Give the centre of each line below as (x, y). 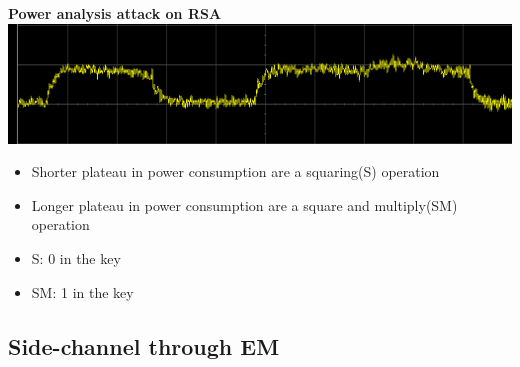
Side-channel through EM (144, 345)
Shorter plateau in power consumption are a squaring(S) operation (235, 171)
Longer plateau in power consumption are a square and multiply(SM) (244, 204)
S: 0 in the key (76, 258)
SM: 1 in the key (82, 291)
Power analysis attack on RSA (115, 13)
